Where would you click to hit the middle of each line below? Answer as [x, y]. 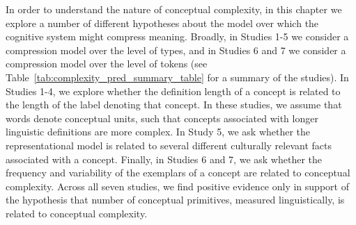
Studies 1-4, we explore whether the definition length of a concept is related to [173, 91]
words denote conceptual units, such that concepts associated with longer [162, 118]
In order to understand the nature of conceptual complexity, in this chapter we [174, 9]
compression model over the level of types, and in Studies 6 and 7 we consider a [176, 50]
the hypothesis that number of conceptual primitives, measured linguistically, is [175, 200]
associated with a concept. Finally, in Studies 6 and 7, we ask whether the [164, 159]
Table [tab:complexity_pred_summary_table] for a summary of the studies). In [177, 77]
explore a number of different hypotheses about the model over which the [162, 23]
